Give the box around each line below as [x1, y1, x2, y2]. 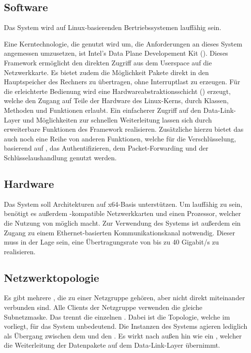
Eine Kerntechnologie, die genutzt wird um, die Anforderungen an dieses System [4, 38, 242, 48]
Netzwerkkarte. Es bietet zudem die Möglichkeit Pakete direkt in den [4, 67, 209, 77]
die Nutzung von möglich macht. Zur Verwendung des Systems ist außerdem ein [4, 217, 241, 228]
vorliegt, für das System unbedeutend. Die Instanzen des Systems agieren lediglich [4, 321, 248, 331]
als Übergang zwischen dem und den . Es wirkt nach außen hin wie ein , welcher [4, 330, 242, 340]
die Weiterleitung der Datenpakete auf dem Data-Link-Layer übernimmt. [4, 340, 221, 350]
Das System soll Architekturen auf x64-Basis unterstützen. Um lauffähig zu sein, [4, 199, 242, 209]
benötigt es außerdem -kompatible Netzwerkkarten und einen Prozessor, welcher [4, 208, 241, 218]
